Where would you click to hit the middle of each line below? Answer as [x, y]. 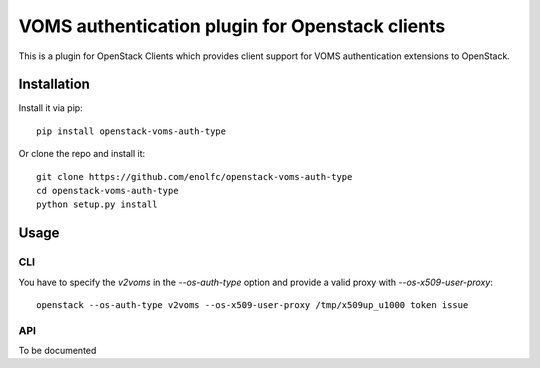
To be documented [57, 351]
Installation [54, 84]
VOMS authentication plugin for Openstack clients [232, 26]
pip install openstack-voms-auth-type [131, 131]
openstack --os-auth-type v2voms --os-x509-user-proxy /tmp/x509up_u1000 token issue [252, 304]
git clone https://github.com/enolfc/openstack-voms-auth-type [194, 176]
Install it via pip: [51, 108]
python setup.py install [97, 204]
